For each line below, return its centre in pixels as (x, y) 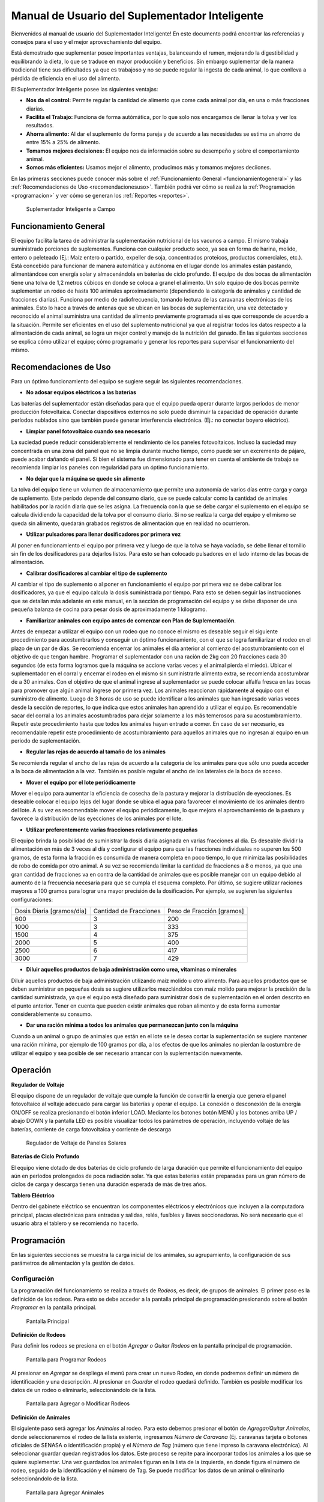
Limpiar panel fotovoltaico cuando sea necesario (88, 431)
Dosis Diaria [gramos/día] (51, 911)
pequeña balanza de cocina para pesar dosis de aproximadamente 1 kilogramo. (109, 609)
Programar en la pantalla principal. (54, 1307)
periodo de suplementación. (46, 741)
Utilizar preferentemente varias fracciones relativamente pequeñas (112, 830)
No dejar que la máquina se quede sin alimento (85, 478)
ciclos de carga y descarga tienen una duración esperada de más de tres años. (109, 1184)
